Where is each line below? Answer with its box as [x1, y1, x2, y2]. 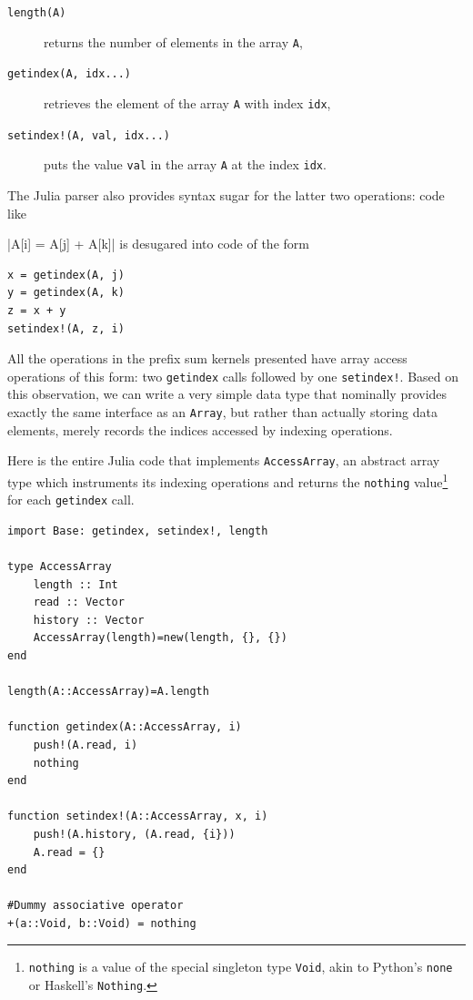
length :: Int [33, 577, 118, 591]
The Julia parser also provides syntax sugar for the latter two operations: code [7, 185, 445, 204]
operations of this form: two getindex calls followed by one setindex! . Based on [7, 366, 459, 385]
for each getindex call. [7, 490, 135, 509]
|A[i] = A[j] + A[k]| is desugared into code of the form [7, 234, 309, 253]
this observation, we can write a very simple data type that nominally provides [7, 384, 448, 403]
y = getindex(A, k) [7, 286, 125, 300]
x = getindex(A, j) [7, 268, 125, 281]
